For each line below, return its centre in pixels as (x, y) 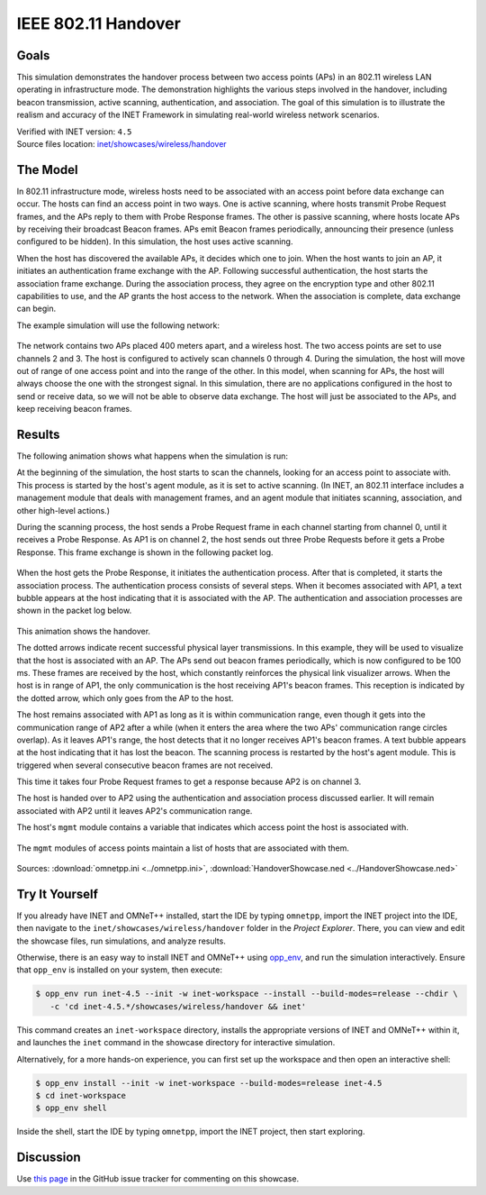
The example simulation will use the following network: (118, 325)
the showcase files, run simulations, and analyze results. (121, 941)
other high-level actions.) (63, 510)
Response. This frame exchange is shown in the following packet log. (145, 552)
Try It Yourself (58, 894)
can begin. (36, 309)
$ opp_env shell (72, 1108)
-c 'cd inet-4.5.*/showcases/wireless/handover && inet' (178, 1006)
